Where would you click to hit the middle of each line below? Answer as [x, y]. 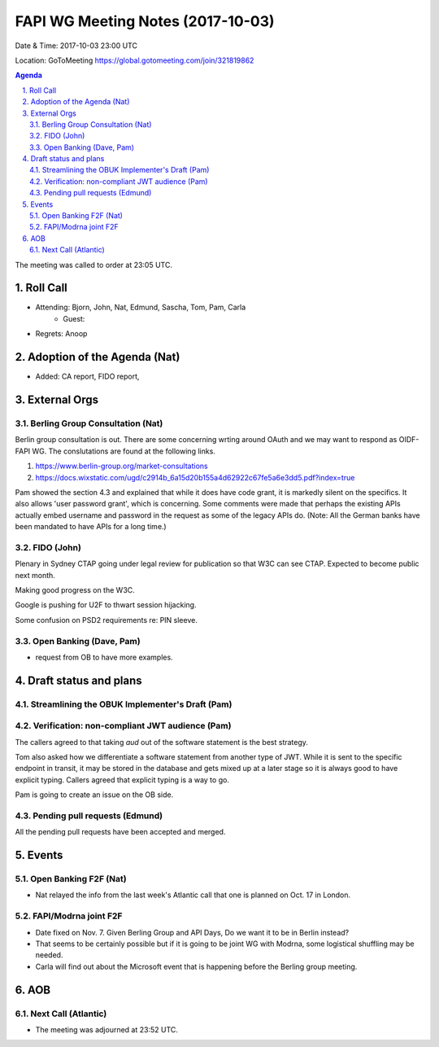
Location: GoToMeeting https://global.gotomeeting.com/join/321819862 [135, 60]
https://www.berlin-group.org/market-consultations [122, 466]
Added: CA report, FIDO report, [87, 377]
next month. [35, 575]
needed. [49, 955]
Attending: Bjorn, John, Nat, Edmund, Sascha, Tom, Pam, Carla [141, 307]
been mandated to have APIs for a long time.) [91, 527]
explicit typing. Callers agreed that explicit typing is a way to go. [122, 780]
